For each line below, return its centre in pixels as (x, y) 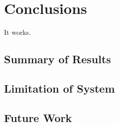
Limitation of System (59, 88)
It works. (18, 32)
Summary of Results (58, 59)
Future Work (38, 117)
